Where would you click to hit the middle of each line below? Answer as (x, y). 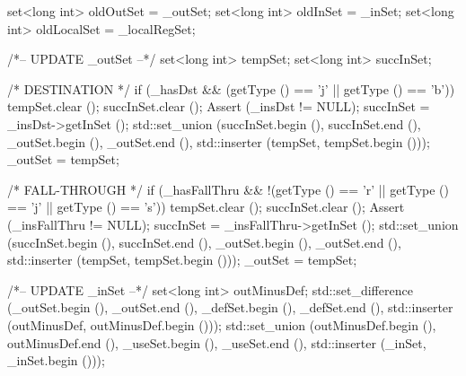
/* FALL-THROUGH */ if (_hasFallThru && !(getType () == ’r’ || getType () (229, 189)
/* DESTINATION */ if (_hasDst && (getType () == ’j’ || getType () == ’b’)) (231, 88)
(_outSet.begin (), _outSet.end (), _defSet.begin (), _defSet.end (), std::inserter (230, 307)
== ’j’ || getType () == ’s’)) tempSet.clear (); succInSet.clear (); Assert (206, 207)
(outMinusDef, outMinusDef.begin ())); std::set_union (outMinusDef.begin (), (222, 324)
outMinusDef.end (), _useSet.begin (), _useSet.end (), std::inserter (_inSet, (217, 342)
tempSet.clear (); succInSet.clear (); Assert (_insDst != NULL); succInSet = (219, 106)
